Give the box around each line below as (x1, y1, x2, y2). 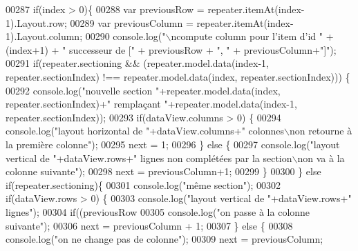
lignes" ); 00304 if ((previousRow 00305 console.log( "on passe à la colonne (6, 204, 310, 219)
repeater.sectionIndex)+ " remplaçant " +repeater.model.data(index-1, (6, 97, 297, 111)
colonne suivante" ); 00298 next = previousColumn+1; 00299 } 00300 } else (6, 164, 321, 179)
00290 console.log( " (85, 29, 166, 43)
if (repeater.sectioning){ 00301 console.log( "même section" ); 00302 (6, 177, 281, 192)
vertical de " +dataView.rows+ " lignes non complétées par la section (6, 150, 292, 165)
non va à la (297, 150, 345, 165)
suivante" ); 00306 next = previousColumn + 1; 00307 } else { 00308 (6, 218, 293, 232)
